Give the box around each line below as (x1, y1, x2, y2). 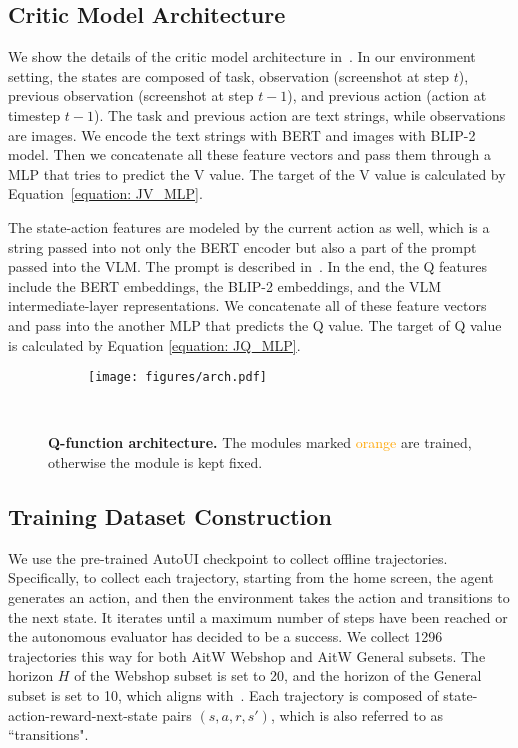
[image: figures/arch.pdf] (88, 370, 267, 385)
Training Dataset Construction (8, 500, 332, 531)
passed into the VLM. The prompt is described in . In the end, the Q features (8, 256, 488, 277)
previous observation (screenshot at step (8, 85, 254, 106)
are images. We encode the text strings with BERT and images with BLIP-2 (8, 124, 476, 145)
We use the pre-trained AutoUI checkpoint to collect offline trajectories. (8, 547, 448, 568)
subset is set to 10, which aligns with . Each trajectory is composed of (8, 684, 439, 705)
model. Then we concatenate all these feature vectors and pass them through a (8, 144, 491, 165)
